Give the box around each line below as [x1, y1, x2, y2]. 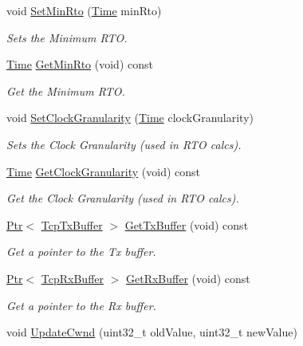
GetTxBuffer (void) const [124, 216, 249, 233]
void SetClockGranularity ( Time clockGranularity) [6, 109, 254, 126]
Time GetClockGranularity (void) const [6, 163, 201, 179]
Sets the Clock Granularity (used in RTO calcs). [6, 136, 242, 152]
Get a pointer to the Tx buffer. [6, 243, 156, 260]
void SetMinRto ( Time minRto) [6, 2, 162, 18]
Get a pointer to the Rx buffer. [6, 297, 156, 313]
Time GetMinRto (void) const [6, 56, 153, 73]
